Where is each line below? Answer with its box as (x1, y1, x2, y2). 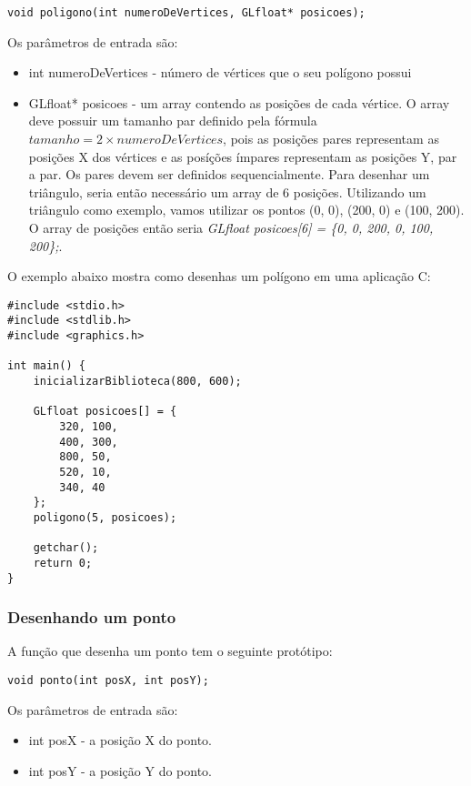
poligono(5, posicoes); (33, 510, 177, 524)
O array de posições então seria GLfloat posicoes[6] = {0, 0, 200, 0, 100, (28, 218, 434, 237)
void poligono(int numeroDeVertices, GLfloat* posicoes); (7, 6, 366, 19)
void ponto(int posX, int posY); (7, 674, 209, 688)
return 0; (33, 556, 93, 569)
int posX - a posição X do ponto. (28, 731, 213, 750)
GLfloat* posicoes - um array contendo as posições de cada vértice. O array (28, 93, 450, 112)
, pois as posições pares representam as (223, 129, 439, 148)
